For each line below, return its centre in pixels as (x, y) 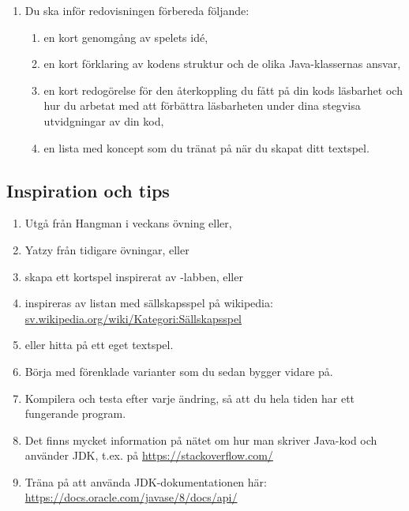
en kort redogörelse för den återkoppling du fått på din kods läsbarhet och (223, 90)
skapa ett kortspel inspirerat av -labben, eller (134, 276)
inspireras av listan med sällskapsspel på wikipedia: (149, 303)
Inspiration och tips (88, 190)
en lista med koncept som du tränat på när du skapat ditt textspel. (206, 147)
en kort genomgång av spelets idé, (126, 37)
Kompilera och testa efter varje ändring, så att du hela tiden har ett (190, 398)
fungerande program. (75, 413)
